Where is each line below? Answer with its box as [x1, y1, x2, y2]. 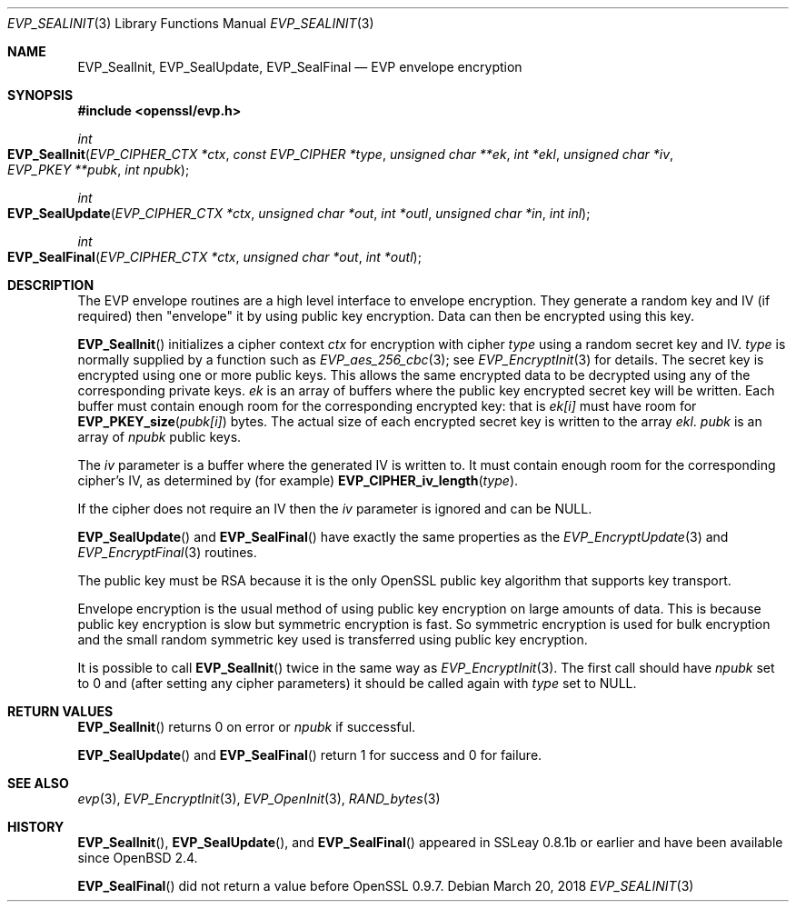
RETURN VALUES [7, 704, 114, 719]
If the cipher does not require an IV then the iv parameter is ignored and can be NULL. [77, 501, 592, 516]
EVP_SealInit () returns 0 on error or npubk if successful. [77, 719, 416, 734]
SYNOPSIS [7, 87, 74, 103]
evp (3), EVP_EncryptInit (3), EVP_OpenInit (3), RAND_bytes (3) [77, 791, 441, 806]
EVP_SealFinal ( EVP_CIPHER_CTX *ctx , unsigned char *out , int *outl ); [7, 249, 422, 265]
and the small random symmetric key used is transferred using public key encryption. [77, 632, 588, 647]
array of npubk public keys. [77, 429, 242, 445]
